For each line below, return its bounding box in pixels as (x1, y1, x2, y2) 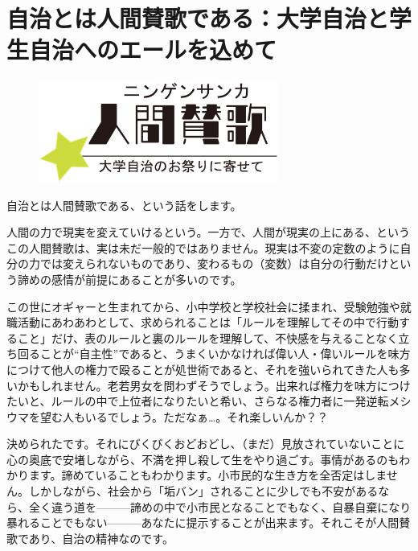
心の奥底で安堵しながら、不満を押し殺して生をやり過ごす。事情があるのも (6, 450, 400, 467)
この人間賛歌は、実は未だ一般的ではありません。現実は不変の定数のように (6, 239, 400, 256)
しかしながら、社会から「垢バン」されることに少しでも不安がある (28, 483, 379, 500)
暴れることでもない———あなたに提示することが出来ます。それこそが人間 (6, 514, 400, 531)
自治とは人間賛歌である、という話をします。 (6, 196, 242, 213)
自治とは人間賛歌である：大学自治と (6, 2, 389, 35)
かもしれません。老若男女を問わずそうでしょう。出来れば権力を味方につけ (17, 376, 411, 393)
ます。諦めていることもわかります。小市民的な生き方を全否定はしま (28, 467, 387, 483)
